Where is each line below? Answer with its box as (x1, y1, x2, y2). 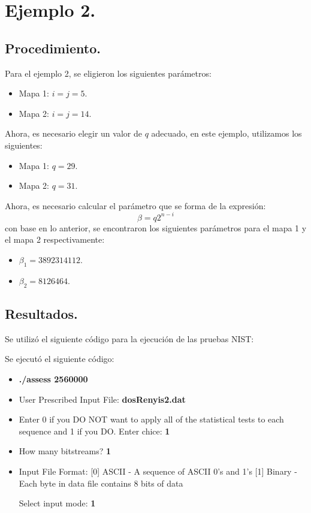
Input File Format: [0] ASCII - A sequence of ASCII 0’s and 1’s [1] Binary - (19, 464, 297, 477)
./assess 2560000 (19, 373, 88, 385)
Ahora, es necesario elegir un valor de (5, 127, 142, 140)
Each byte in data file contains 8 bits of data (19, 476, 183, 489)
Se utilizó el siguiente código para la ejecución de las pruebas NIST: (5, 332, 254, 345)
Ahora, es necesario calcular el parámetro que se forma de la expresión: (5, 199, 266, 212)
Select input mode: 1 (19, 497, 96, 509)
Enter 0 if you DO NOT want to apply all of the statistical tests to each (19, 413, 284, 426)
